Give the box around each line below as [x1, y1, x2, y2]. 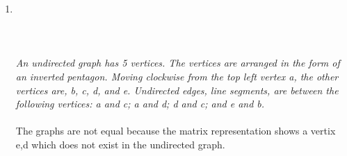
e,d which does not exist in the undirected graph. [15, 137, 225, 151]
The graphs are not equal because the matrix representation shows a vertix [15, 123, 336, 138]
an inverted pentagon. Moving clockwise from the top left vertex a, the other [15, 69, 339, 83]
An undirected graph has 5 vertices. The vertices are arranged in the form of [15, 55, 340, 70]
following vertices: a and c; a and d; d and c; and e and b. [15, 96, 265, 111]
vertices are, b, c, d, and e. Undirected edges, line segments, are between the [15, 83, 339, 97]
